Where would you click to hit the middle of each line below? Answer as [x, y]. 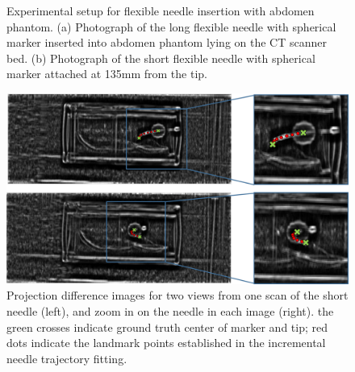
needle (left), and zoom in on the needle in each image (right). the [170, 311]
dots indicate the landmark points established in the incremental [166, 343]
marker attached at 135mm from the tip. [107, 74]
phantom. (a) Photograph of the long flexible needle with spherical [171, 26]
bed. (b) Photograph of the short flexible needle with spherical [161, 58]
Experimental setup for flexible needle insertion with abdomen [161, 10]
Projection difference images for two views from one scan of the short [177, 295]
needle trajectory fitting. [67, 358]
